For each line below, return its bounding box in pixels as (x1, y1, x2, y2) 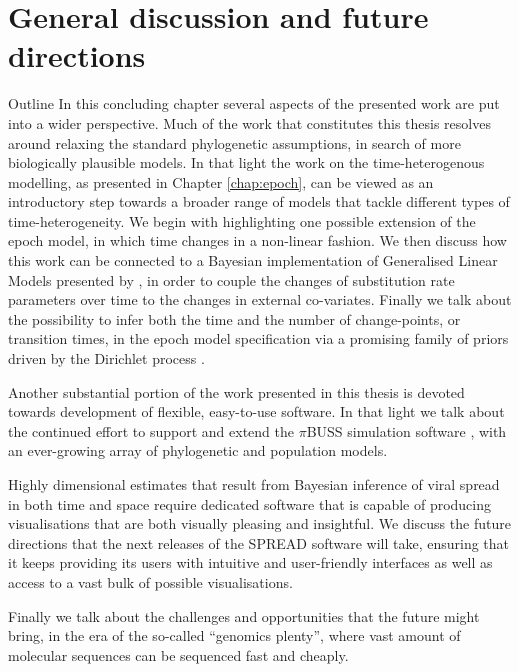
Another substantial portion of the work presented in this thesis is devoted (8, 381, 465, 402)
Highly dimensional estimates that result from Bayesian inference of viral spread (8, 474, 500, 494)
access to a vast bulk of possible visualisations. (8, 571, 293, 592)
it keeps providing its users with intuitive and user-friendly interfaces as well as (8, 552, 493, 573)
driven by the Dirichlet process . (8, 348, 205, 369)
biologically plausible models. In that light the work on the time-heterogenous (8, 152, 485, 173)
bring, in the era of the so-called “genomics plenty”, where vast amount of (8, 625, 461, 646)
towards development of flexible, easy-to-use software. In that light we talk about (8, 401, 505, 422)
